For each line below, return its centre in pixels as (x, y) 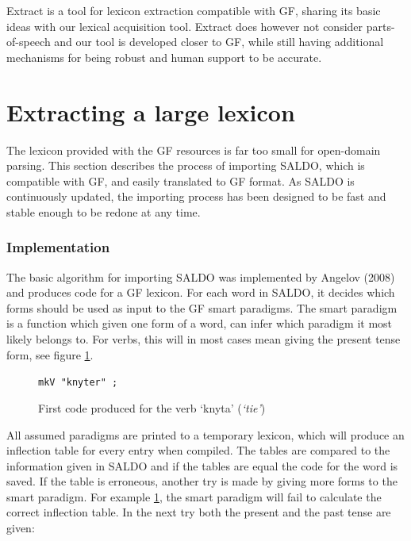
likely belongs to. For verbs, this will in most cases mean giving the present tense (204, 339)
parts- (380, 26)
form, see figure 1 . (50, 354)
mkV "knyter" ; (78, 383)
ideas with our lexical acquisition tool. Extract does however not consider (185, 26)
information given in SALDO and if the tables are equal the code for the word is (202, 465)
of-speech (29, 42)
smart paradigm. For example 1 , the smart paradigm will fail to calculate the (194, 496)
